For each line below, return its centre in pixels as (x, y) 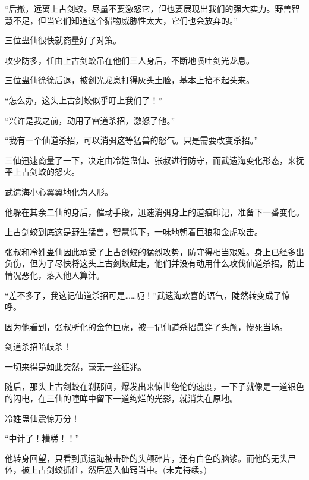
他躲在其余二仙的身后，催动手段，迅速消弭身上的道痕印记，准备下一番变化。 (154, 211)
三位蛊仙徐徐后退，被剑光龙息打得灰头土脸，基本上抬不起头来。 (130, 80)
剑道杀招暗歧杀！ (38, 346)
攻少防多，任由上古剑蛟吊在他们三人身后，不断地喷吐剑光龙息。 (130, 60)
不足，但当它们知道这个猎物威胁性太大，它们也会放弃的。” (125, 20)
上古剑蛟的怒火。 (46, 172)
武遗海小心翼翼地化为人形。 (59, 191)
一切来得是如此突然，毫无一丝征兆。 (75, 366)
